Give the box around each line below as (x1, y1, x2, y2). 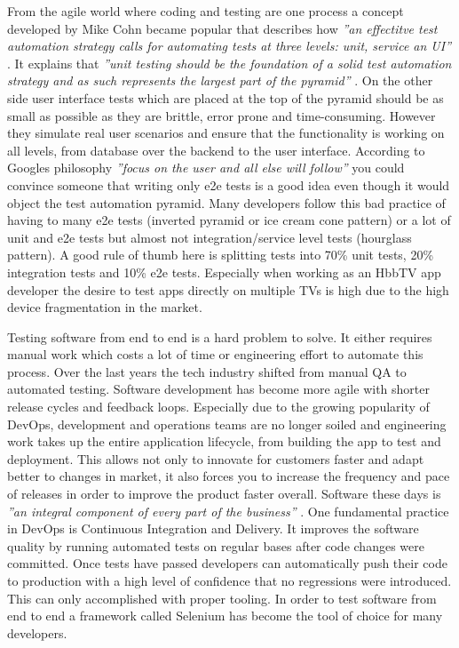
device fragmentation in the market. (7, 298, 202, 316)
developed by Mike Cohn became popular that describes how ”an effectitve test (7, 19, 438, 37)
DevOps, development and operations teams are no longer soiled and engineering (7, 414, 447, 433)
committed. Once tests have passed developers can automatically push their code (7, 554, 447, 572)
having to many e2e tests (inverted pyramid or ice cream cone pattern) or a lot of (7, 211, 451, 229)
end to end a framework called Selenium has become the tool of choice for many (7, 606, 443, 625)
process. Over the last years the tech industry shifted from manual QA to (7, 362, 407, 380)
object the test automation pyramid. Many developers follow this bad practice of (7, 193, 446, 212)
